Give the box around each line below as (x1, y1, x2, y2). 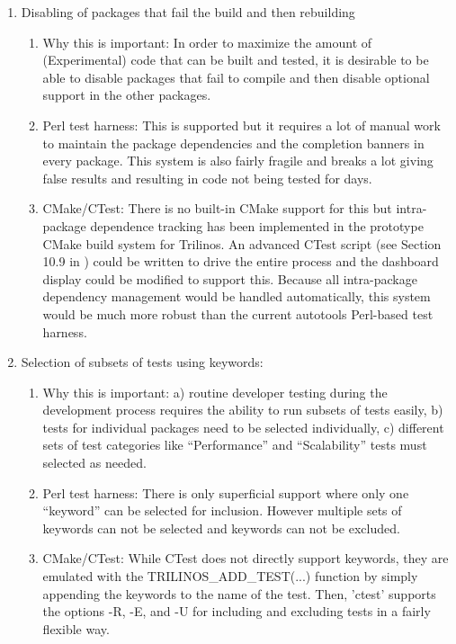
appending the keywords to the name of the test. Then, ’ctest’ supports (42, 584, 436, 603)
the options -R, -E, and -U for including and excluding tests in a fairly (42, 602, 431, 621)
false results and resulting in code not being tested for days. (42, 168, 372, 187)
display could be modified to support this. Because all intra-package (42, 269, 417, 288)
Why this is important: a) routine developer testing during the (42, 382, 388, 401)
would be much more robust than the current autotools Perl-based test (42, 304, 434, 323)
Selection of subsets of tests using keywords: (21, 353, 264, 371)
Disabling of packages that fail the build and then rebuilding (21, 3, 355, 21)
